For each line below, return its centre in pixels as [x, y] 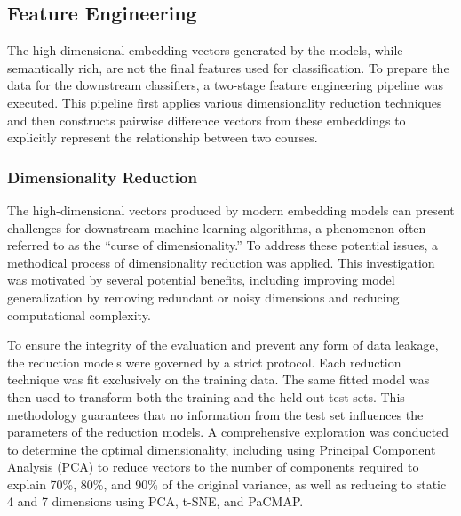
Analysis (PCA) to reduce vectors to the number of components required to [213, 467]
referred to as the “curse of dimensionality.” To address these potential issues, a [223, 245]
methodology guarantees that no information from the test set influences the [215, 414]
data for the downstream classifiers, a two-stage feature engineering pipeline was [226, 85]
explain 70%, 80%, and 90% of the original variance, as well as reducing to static [227, 484]
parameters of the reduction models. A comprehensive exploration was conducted [228, 432]
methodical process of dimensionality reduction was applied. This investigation [221, 262]
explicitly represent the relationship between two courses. [163, 137]
